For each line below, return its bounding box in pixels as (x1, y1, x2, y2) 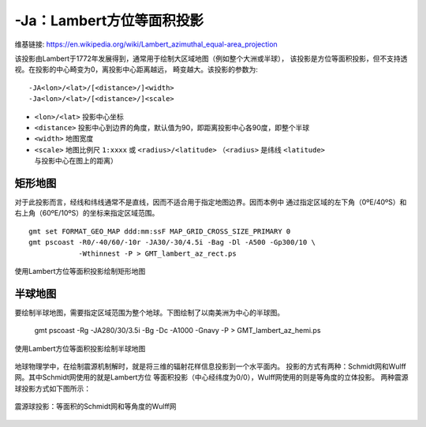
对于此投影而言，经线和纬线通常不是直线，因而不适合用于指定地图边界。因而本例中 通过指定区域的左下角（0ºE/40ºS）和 (14, 197, 407, 207)
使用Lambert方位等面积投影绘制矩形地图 (14, 266, 146, 275)
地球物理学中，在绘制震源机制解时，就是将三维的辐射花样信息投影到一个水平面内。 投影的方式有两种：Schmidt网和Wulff (14, 361, 406, 371)
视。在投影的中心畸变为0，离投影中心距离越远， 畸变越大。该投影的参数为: (14, 65, 258, 74)
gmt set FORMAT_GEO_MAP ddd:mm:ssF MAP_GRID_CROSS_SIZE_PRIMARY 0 (28, 227, 291, 236)
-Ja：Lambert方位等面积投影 (14, 12, 204, 29)
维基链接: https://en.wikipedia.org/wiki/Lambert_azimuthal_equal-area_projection (14, 39, 278, 49)
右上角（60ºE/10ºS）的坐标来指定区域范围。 (14, 208, 159, 218)
